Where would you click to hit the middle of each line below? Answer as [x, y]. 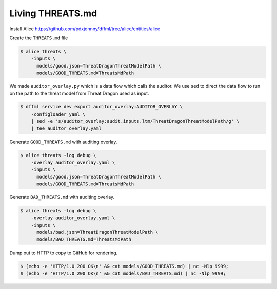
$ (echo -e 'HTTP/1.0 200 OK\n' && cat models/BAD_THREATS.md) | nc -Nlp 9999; [123, 273]
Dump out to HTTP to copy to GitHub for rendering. [64, 253]
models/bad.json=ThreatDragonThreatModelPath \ [97, 232]
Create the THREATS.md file [39, 38]
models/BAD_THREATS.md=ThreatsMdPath [84, 239]
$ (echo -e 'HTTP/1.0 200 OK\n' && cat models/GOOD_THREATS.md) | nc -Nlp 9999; [124, 266]
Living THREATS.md [53, 13]
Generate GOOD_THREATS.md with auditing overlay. [63, 142]
